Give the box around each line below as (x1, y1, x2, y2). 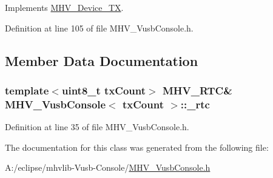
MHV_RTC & (162, 82, 232, 97)
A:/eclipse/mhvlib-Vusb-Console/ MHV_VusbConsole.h (5, 161, 211, 174)
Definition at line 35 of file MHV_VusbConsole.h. (5, 120, 189, 133)
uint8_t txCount (61, 82, 146, 97)
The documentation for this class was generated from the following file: (5, 140, 269, 153)
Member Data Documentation (5, 51, 198, 70)
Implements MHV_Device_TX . (5, 1, 124, 13)
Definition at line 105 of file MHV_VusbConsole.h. (5, 21, 194, 34)
